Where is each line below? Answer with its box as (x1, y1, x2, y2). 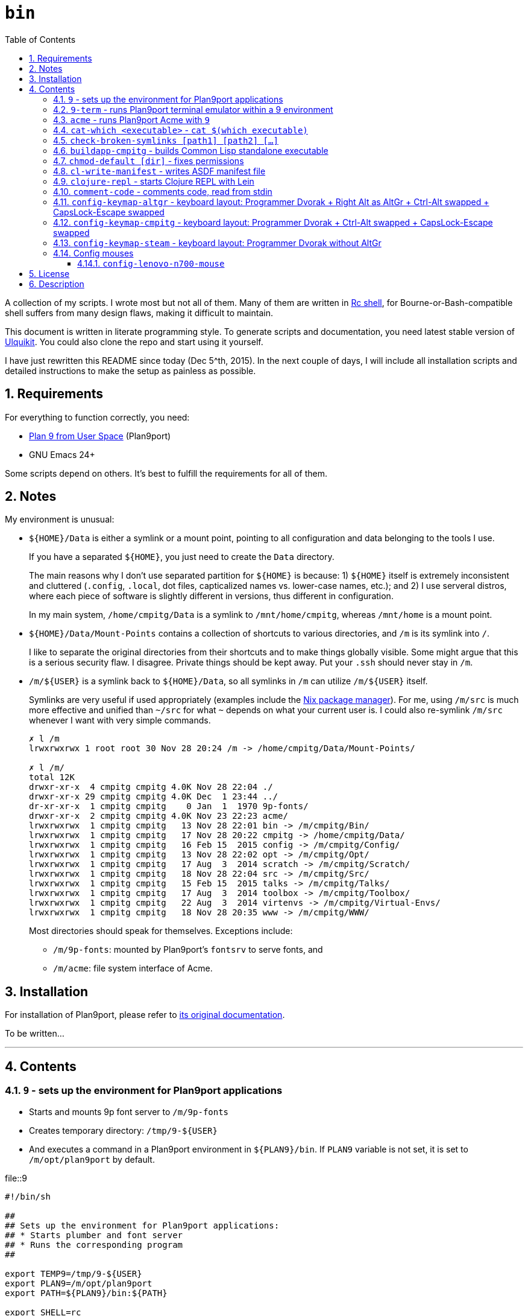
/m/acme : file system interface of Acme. (53, 963, 213, 974)
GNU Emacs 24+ (29, 449, 95, 460)
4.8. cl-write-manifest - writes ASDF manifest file (53, 165, 266, 176)
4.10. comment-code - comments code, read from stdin (53, 186, 272, 197)
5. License (29, 268, 70, 279)
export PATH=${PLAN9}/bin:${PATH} (5, 1288, 168, 1298)
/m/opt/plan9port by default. (29, 1154, 155, 1165)
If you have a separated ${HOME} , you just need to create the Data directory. (29, 552, 335, 562)
